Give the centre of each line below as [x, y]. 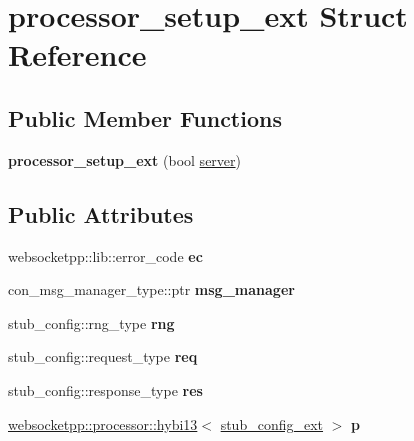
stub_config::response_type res [105, 389]
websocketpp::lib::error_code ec [105, 255]
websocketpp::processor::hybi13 [103, 423]
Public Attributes [101, 213]
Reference [77, 54]
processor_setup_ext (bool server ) [124, 159]
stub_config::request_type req [103, 356]
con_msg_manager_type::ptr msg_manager [151, 289]
